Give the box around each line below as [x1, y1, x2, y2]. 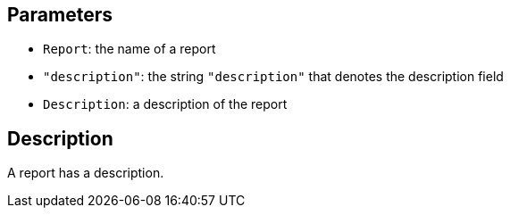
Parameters [7, 4, 113, 26]
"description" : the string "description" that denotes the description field [43, 69, 504, 85]
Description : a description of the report [43, 96, 288, 112]
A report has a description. [7, 165, 164, 181]
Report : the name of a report [43, 41, 216, 57]
